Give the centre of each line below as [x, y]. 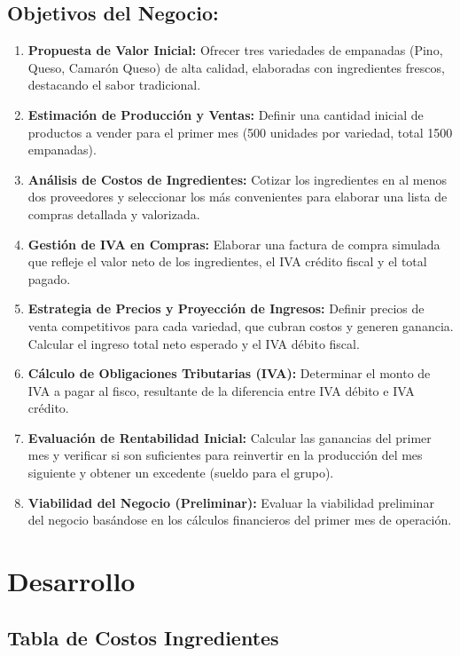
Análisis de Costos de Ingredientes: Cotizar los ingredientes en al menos [237, 179]
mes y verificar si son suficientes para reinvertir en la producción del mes [225, 455]
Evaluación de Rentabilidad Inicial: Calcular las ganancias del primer [230, 437]
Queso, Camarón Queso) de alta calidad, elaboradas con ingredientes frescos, [236, 67]
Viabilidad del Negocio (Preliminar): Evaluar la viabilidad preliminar [231, 502]
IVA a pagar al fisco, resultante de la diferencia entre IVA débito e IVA [221, 390]
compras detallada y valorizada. [114, 213]
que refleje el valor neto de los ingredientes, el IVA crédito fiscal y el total [227, 261]
